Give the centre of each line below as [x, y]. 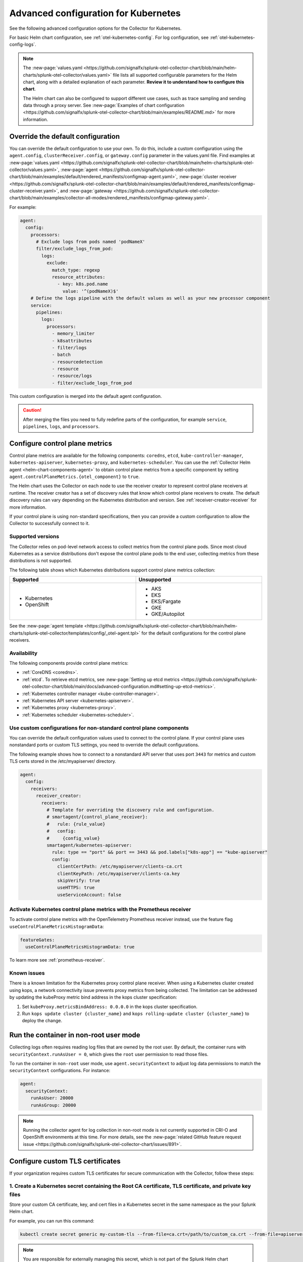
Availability [23, 653]
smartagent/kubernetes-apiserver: [89, 845]
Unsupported [155, 580]
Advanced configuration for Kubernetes [95, 13]
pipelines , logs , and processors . [61, 426]
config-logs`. [23, 44]
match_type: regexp [76, 270]
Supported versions [34, 537]
